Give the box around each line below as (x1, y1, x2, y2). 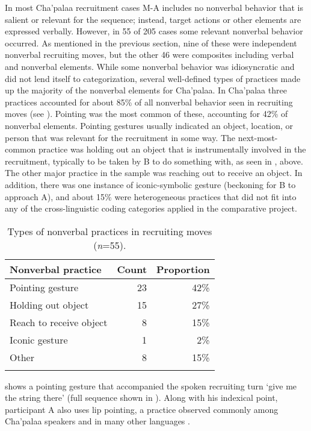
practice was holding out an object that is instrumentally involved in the (38, 143, 306, 156)
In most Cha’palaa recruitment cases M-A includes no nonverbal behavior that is (5, 1, 303, 13)
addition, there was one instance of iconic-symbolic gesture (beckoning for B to (5, 178, 296, 190)
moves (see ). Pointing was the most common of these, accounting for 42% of (5, 107, 288, 120)
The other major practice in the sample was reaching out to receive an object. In (5, 166, 303, 179)
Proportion (156, 262, 210, 276)
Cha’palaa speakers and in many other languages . (5, 415, 190, 427)
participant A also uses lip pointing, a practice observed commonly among (5, 403, 279, 415)
